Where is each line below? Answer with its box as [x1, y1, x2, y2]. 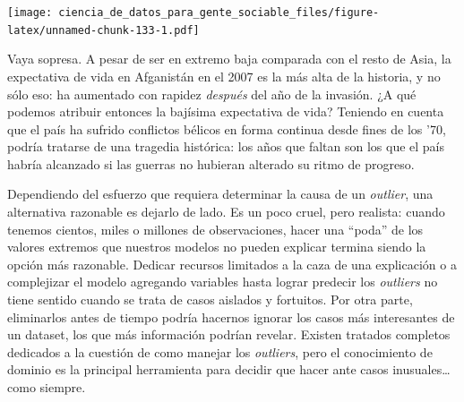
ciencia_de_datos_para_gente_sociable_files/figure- [58, 6, 380, 19]
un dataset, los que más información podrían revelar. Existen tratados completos [7, 325, 451, 344]
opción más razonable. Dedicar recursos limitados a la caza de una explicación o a [7, 254, 457, 273]
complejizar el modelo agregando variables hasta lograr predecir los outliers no [7, 272, 438, 291]
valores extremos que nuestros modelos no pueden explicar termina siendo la [7, 237, 426, 256]
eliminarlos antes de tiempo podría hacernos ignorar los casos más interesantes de [7, 307, 455, 326]
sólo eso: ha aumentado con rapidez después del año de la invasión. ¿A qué [7, 84, 417, 103]
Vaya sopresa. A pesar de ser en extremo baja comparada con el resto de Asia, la [7, 49, 451, 68]
